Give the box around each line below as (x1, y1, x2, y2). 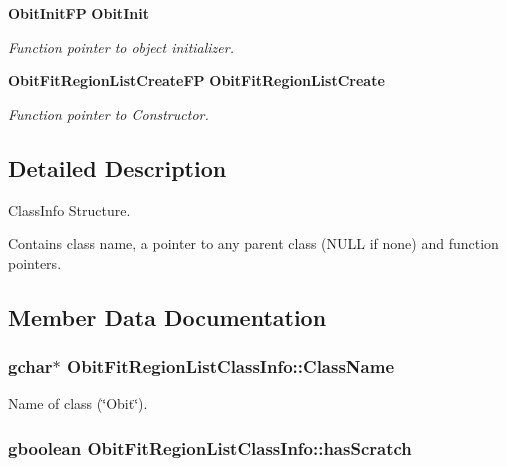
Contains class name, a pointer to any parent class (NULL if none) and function (8, 233, 499, 254)
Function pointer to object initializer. (8, 36, 234, 57)
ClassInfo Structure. (8, 199, 131, 220)
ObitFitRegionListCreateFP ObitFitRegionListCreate (8, 70, 385, 91)
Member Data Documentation (8, 301, 327, 332)
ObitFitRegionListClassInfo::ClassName (67, 354, 395, 379)
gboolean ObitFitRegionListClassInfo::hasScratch (8, 435, 412, 460)
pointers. (8, 252, 62, 273)
